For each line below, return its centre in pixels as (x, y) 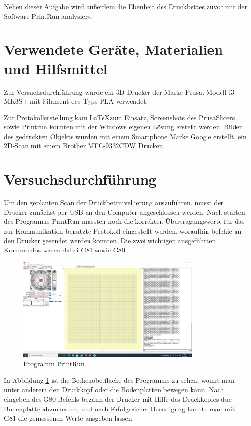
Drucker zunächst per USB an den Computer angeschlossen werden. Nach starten (125, 212)
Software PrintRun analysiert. (48, 16)
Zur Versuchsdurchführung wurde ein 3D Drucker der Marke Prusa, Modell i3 (119, 91)
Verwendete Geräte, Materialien (114, 49)
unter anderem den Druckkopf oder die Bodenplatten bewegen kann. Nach (114, 389)
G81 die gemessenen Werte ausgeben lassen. (69, 418)
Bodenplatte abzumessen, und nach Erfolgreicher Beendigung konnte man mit (119, 408)
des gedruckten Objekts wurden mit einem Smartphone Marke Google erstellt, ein (125, 136)
